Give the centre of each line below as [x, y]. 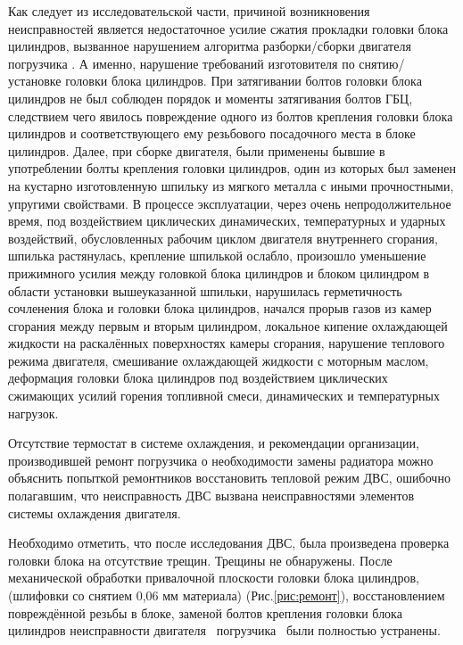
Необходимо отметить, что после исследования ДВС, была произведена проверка [229, 543]
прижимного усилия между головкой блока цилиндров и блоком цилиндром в [219, 273]
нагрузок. [33, 413]
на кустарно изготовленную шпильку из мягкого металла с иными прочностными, [231, 185]
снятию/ [382, 63]
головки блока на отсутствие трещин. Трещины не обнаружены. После [200, 560]
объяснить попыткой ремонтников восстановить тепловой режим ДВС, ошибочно [229, 478]
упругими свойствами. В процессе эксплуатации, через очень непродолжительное [230, 203]
